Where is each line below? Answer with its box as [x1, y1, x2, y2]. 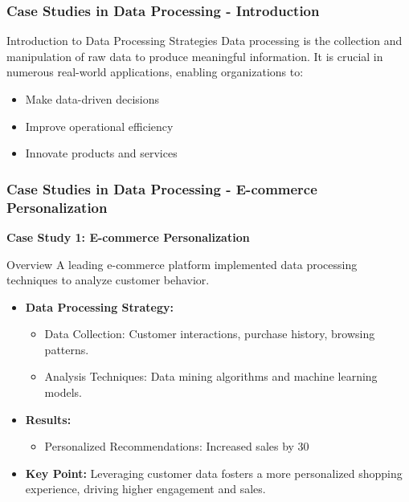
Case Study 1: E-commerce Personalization [6, 228, 250, 245]
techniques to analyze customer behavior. [6, 271, 210, 288]
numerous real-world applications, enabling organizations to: [6, 63, 304, 80]
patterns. [44, 341, 89, 357]
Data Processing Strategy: [25, 298, 174, 315]
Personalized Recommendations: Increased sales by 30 [44, 438, 309, 455]
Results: [25, 410, 72, 427]
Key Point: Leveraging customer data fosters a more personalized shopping [25, 464, 403, 481]
